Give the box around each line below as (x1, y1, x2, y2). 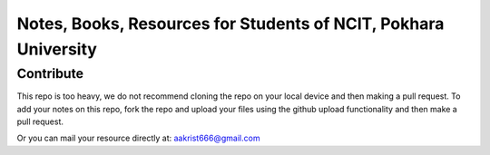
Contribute (16, 65, 84, 82)
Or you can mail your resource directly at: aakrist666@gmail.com (16, 132, 260, 144)
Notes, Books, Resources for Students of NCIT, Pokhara (16, 14, 445, 34)
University (16, 39, 97, 59)
